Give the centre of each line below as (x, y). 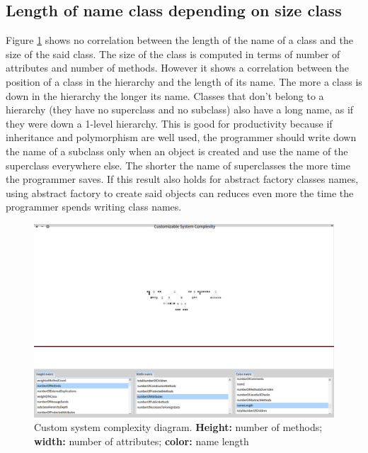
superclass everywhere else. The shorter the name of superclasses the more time (178, 165)
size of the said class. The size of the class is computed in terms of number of (173, 54)
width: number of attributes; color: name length (142, 441)
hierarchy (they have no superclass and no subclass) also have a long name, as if (180, 110)
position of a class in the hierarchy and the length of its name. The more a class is (184, 81)
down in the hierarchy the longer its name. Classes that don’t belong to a (165, 95)
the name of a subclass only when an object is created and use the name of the (177, 151)
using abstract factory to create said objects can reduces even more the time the (180, 192)
